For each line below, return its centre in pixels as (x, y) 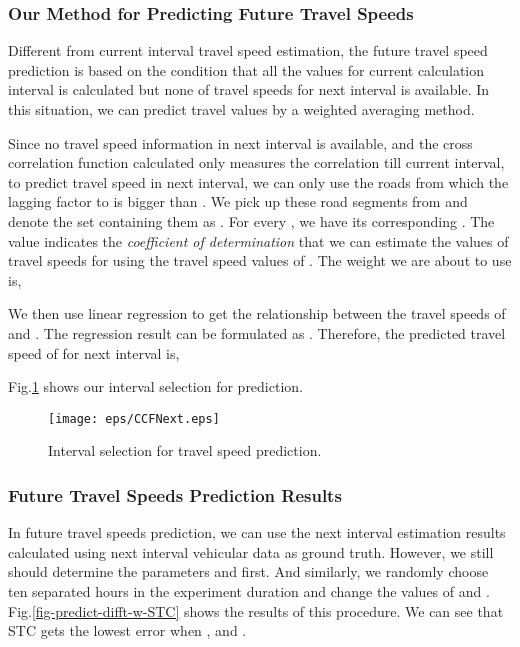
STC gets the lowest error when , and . (127, 630)
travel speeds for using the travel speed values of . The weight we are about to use (260, 260)
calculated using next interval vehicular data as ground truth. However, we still (251, 551)
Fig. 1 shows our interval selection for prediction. (155, 386)
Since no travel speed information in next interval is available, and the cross (240, 142)
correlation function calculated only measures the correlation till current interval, (256, 162)
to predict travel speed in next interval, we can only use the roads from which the (258, 181)
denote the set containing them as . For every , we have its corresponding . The (251, 220)
